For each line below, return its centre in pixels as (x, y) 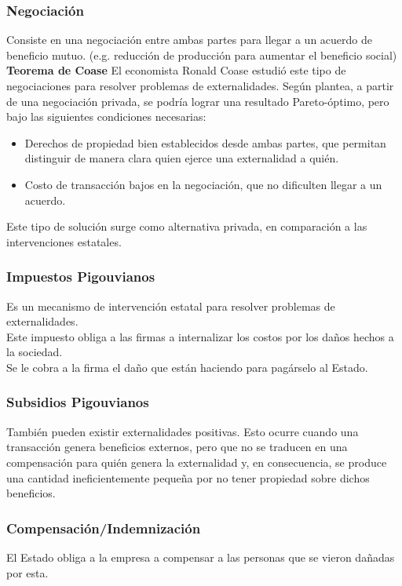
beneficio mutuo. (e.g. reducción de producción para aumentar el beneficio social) (202, 55)
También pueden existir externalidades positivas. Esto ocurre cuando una (183, 431)
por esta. (27, 572)
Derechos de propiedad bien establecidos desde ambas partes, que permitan (205, 142)
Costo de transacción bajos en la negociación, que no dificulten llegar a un (203, 184)
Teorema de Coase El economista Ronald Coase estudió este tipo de (176, 70)
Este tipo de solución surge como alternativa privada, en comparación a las (187, 226)
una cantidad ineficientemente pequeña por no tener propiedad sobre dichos (188, 477)
